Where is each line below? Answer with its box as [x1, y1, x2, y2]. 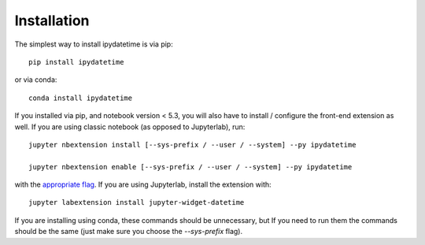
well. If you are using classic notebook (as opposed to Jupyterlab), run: [14, 122, 246, 132]
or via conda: [14, 75, 57, 84]
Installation [14, 12, 90, 29]
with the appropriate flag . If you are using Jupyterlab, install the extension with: [14, 180, 272, 189]
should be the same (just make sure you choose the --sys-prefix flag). [14, 227, 243, 236]
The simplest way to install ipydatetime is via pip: [14, 39, 173, 49]
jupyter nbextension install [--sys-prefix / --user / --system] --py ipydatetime [28, 140, 357, 149]
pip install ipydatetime [28, 58, 124, 66]
